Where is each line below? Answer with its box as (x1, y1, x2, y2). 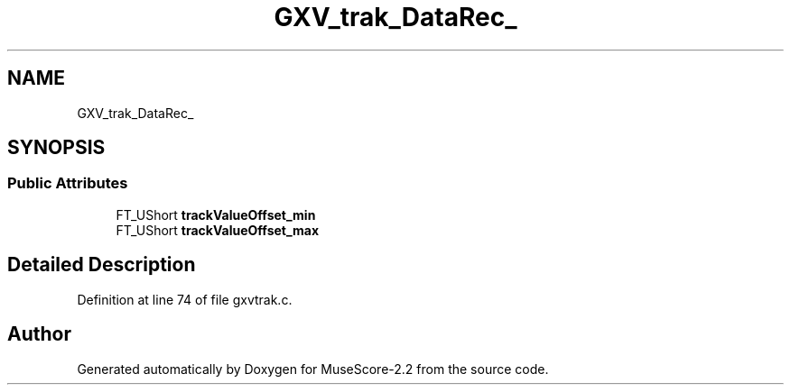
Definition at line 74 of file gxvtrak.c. (77, 291, 293, 307)
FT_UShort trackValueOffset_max (116, 222, 320, 238)
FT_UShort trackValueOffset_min (116, 206, 316, 223)
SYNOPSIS (7, 136, 106, 160)
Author (7, 323, 71, 346)
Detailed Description (7, 253, 196, 277)
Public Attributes (7, 174, 128, 193)
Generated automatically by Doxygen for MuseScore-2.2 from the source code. (77, 360, 549, 377)
